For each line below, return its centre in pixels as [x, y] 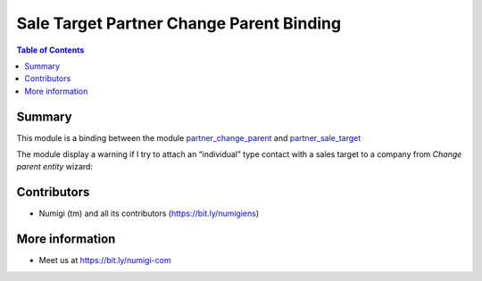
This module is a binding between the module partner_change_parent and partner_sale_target [189, 137]
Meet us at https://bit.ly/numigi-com [105, 260]
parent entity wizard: [55, 167]
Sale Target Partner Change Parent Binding [179, 23]
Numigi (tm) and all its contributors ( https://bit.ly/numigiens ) [149, 213]
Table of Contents [50, 50]
